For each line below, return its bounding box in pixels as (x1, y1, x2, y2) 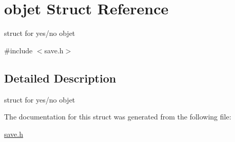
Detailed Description (4, 70, 116, 86)
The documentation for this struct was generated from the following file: (4, 111, 231, 122)
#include (4, 45, 33, 55)
